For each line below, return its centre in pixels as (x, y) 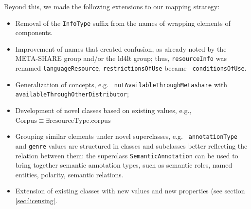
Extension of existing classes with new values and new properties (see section (130, 191)
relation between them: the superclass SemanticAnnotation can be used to (127, 155)
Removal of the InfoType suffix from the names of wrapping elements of (123, 23)
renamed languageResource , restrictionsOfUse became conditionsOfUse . (131, 68)
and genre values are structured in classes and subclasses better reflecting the (131, 145)
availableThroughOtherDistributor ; (72, 94)
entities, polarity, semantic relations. (69, 174)
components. (34, 32)
